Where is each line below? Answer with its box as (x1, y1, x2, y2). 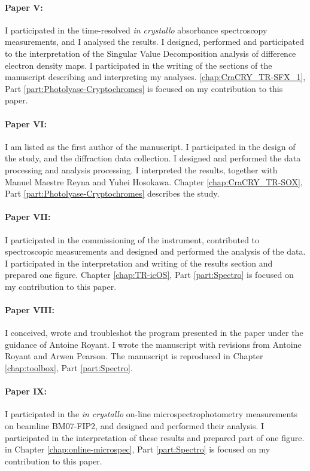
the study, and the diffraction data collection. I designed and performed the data (5, 152, 301, 164)
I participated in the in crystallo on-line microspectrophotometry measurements (5, 408, 297, 420)
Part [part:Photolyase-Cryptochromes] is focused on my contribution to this (5, 82, 283, 94)
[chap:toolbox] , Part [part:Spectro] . (5, 362, 133, 374)
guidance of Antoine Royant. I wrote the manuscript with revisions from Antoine (5, 338, 302, 350)
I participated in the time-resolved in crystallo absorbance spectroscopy (5, 23, 268, 36)
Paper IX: (5, 385, 47, 397)
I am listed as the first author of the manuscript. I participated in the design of (5, 140, 296, 152)
